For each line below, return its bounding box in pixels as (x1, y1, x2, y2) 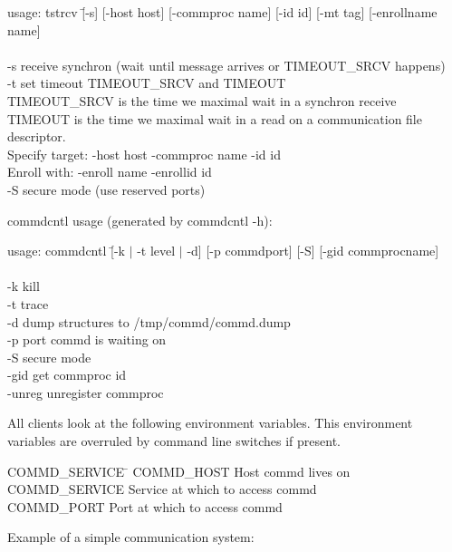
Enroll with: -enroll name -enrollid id (7, 162, 212, 181)
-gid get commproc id (7, 365, 127, 384)
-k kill (7, 276, 40, 295)
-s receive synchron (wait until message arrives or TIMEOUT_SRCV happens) (7, 55, 446, 74)
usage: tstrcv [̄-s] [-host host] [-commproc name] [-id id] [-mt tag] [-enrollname (7, 3, 438, 21)
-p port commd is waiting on (7, 330, 167, 349)
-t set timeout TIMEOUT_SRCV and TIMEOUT (7, 73, 286, 92)
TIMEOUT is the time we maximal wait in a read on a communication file (7, 109, 422, 128)
